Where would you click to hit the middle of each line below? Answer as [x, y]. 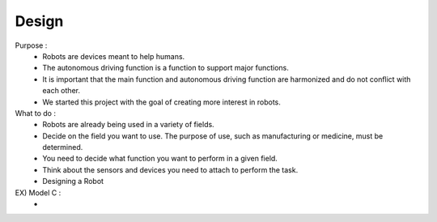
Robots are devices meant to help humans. [114, 56]
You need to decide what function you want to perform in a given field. [160, 159]
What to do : [36, 113]
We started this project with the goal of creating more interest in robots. [161, 102]
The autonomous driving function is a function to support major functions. [165, 68]
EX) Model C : [38, 192]
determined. [63, 147]
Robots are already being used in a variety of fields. [128, 125]
